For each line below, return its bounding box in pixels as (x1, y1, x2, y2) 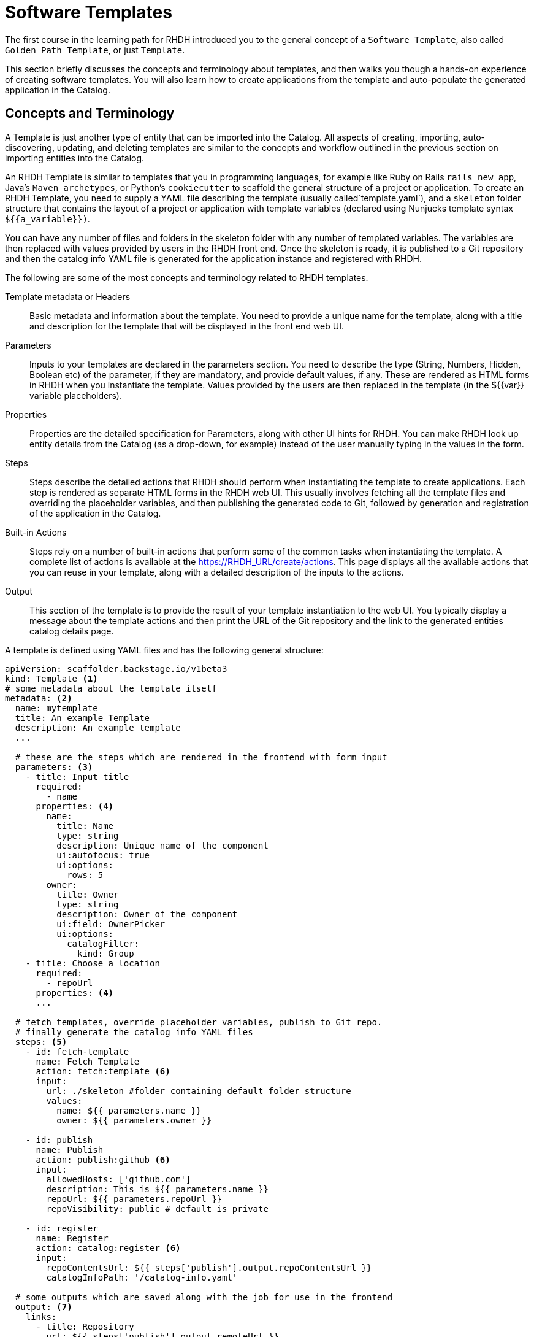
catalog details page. (29, 625, 114, 636)
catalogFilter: (67, 938, 140, 949)
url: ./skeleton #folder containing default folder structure (46, 1085, 351, 1096)
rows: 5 (67, 869, 104, 880)
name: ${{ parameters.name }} (56, 1105, 202, 1115)
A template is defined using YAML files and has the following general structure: (5, 644, 324, 655)
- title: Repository (36, 1321, 134, 1331)
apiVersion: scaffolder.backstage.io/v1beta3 (5, 663, 227, 674)
